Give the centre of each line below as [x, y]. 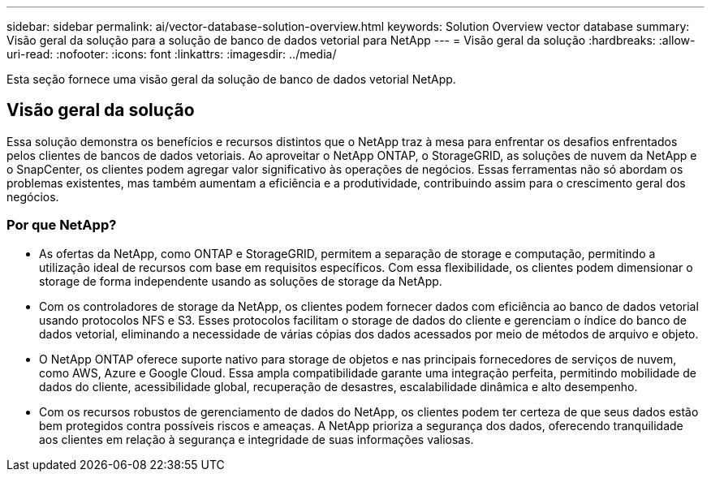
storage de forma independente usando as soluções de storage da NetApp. [241, 281]
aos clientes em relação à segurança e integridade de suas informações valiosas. [256, 439]
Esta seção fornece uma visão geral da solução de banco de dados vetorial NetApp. [231, 79]
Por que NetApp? [62, 225]
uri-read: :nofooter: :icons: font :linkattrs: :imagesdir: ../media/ [172, 54]
